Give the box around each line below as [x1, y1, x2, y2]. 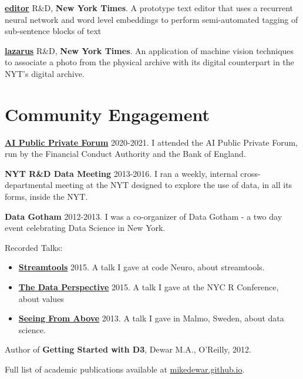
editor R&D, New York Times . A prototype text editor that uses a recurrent [5, 2, 294, 14]
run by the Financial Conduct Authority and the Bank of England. [5, 147, 246, 160]
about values [18, 292, 64, 304]
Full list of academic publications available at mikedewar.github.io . [5, 363, 245, 375]
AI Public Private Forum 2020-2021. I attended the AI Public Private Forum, [5, 136, 298, 148]
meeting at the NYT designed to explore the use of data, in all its [55, 179, 292, 191]
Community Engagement [5, 102, 210, 126]
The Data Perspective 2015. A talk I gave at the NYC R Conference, [18, 281, 279, 293]
